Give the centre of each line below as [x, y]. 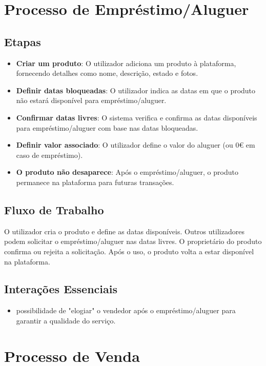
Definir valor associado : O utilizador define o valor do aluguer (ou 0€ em [136, 145]
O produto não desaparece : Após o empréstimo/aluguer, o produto [127, 172]
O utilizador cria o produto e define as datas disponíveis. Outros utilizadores [124, 231]
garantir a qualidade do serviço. [66, 320]
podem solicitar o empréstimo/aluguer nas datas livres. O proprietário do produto [133, 241]
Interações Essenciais [61, 289]
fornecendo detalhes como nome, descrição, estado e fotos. [107, 73]
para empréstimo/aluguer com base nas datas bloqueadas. [107, 127]
